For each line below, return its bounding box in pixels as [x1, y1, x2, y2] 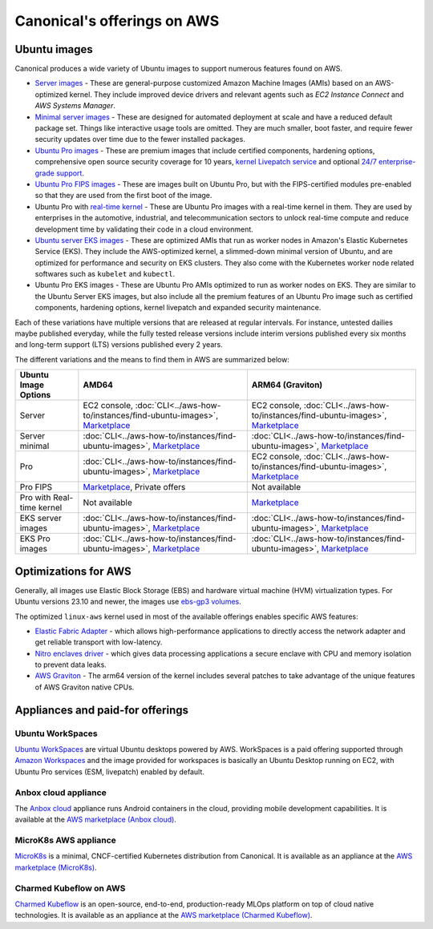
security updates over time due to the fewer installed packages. [34, 135, 246, 144]
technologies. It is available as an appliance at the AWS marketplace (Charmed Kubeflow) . [14, 911, 313, 920]
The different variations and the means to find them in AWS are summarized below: [14, 354, 290, 364]
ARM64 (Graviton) [251, 379, 323, 390]
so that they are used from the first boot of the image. [34, 191, 212, 200]
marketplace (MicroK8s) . [14, 862, 97, 872]
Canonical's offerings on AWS [14, 12, 220, 30]
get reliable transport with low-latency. [34, 637, 163, 647]
